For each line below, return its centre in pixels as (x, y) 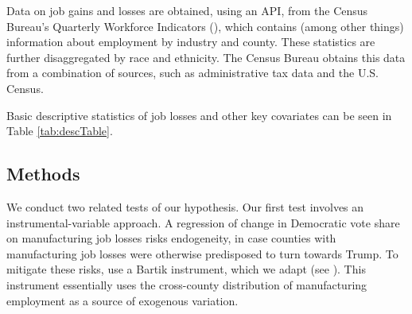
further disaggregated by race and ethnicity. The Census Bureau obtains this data (206, 57)
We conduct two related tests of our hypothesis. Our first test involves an (185, 206)
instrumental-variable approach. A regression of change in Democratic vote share (203, 222)
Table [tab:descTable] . (60, 131)
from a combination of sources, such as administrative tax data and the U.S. (192, 73)
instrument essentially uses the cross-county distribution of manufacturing (187, 284)
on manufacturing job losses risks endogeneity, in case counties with (171, 238)
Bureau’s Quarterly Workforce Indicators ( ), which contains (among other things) (205, 26)
